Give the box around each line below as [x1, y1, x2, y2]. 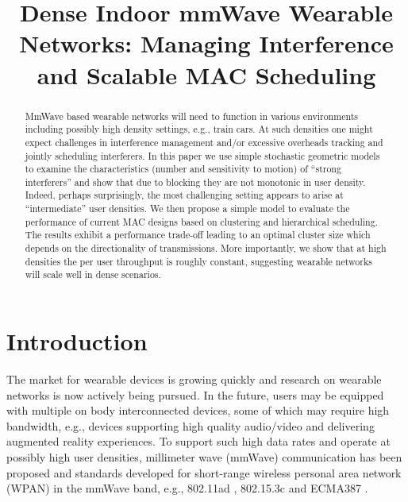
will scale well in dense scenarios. [25, 268, 161, 281]
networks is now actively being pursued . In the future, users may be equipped [6, 386, 384, 403]
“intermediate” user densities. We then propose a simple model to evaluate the [25, 202, 350, 215]
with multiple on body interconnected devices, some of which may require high [6, 402, 390, 419]
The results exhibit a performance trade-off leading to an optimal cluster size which [25, 228, 371, 241]
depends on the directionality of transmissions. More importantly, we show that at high [25, 241, 387, 255]
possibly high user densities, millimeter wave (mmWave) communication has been [6, 448, 402, 465]
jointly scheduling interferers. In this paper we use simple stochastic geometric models [25, 149, 380, 162]
